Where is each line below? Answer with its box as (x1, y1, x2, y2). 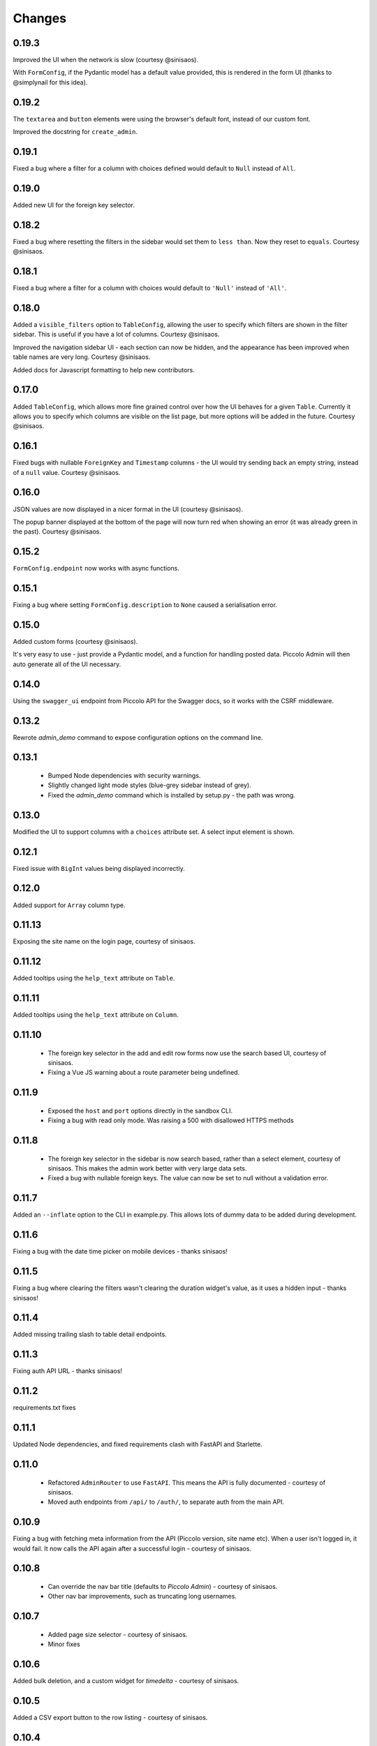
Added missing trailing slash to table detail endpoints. (13, 1330, 167, 1339)
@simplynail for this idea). (13, 78, 88, 87)
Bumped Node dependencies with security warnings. (47, 772, 201, 780)
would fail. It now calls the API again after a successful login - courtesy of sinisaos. (13, 1544, 251, 1553)
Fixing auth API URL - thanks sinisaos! (13, 1367, 122, 1375)
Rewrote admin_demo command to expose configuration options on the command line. (13, 733, 263, 742)
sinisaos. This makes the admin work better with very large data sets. (47, 1164, 247, 1173)
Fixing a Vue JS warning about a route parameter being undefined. (47, 1069, 240, 1077)
